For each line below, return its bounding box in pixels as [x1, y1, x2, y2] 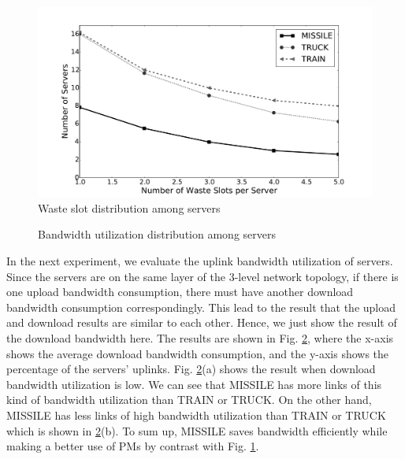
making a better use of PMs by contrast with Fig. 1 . [6, 438, 259, 454]
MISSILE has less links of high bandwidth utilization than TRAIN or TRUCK [6, 406, 386, 423]
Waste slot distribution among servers [38, 199, 221, 216]
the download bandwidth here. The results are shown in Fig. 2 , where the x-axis [6, 329, 394, 346]
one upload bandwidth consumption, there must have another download [6, 283, 354, 300]
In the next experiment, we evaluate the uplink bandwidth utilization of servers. [6, 253, 393, 268]
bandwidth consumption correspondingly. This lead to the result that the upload [6, 298, 396, 315]
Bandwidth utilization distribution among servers [38, 226, 276, 242]
